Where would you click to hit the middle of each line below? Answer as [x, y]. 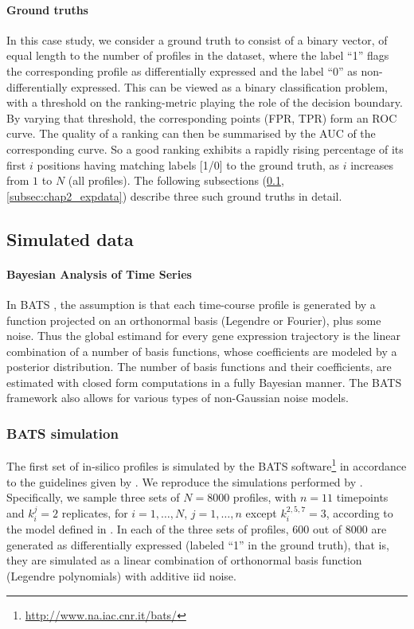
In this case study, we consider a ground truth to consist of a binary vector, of [197, 39]
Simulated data [70, 238]
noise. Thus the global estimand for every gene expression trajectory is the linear [203, 336]
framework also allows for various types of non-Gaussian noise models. [178, 398]
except [261, 512]
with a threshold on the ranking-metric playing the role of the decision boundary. [205, 102]
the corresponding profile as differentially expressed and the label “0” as [182, 70]
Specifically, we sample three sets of [93, 497]
